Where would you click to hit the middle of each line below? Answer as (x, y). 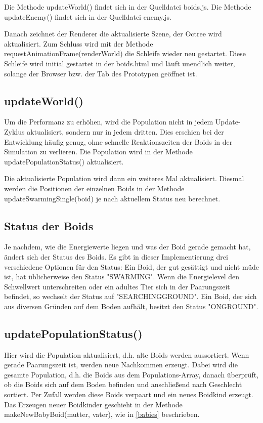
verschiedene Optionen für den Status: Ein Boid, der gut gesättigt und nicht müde (131, 266)
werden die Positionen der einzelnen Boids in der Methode (94, 188)
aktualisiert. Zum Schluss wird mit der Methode (79, 43)
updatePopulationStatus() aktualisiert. (64, 161)
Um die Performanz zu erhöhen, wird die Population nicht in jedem (109, 122)
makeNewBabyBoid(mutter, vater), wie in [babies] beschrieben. (102, 414)
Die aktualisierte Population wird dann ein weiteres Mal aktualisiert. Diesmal (124, 178)
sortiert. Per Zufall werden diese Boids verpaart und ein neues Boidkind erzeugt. (129, 394)
